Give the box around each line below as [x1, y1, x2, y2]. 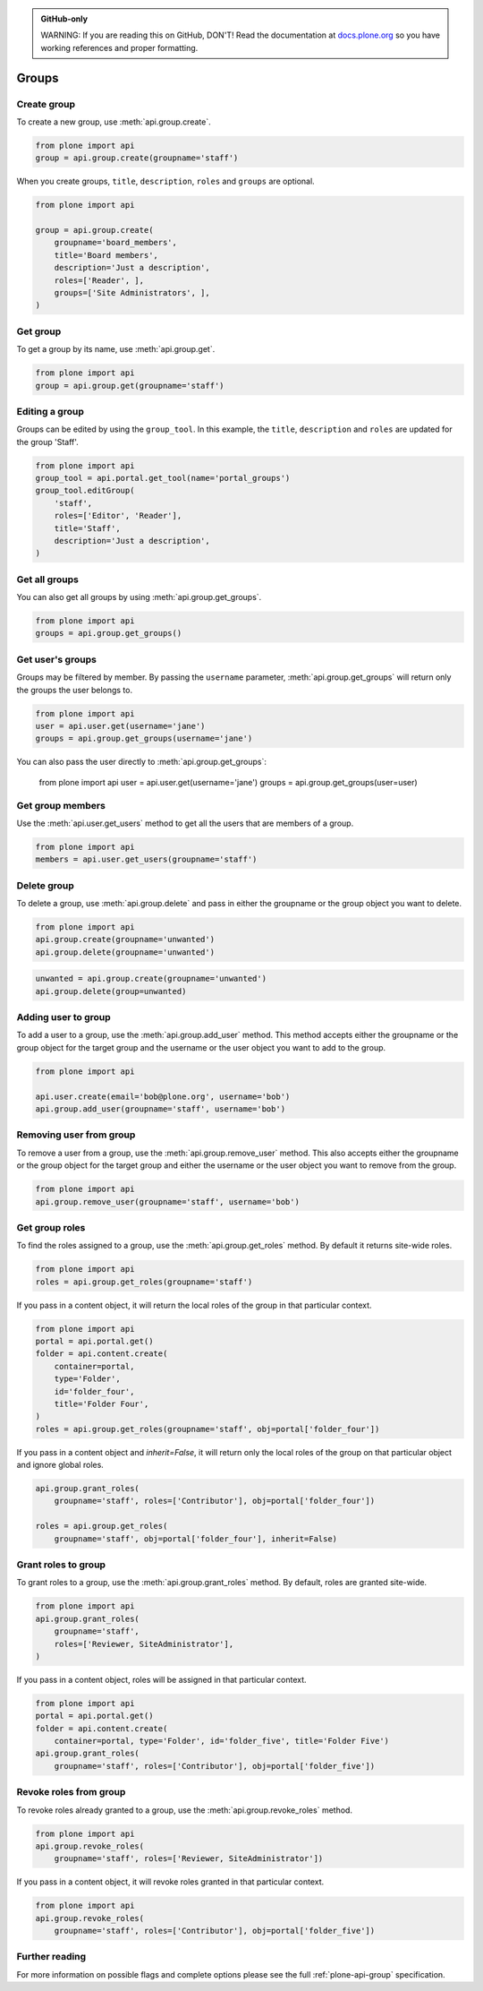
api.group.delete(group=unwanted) [35, 986, 187, 996]
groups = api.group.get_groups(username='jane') [35, 734, 253, 743]
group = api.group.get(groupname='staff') [35, 381, 225, 390]
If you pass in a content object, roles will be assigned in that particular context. [16, 1674, 308, 1685]
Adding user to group [16, 1011, 111, 1024]
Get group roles [16, 1221, 86, 1233]
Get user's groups [16, 653, 97, 665]
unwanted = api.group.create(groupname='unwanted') [35, 974, 267, 984]
